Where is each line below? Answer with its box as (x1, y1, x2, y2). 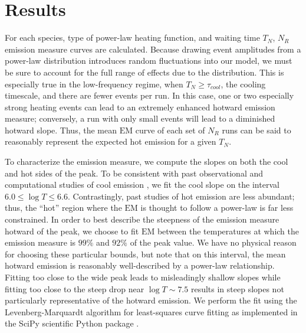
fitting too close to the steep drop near (5, 282, 144, 295)
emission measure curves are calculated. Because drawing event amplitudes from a (5, 43, 301, 55)
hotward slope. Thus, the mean (5, 123, 117, 136)
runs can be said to (222, 123, 291, 136)
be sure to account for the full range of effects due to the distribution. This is (5, 66, 284, 78)
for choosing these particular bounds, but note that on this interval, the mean (5, 247, 286, 260)
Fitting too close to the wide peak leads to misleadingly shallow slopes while (5, 271, 281, 283)
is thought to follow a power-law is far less (140, 201, 294, 214)
